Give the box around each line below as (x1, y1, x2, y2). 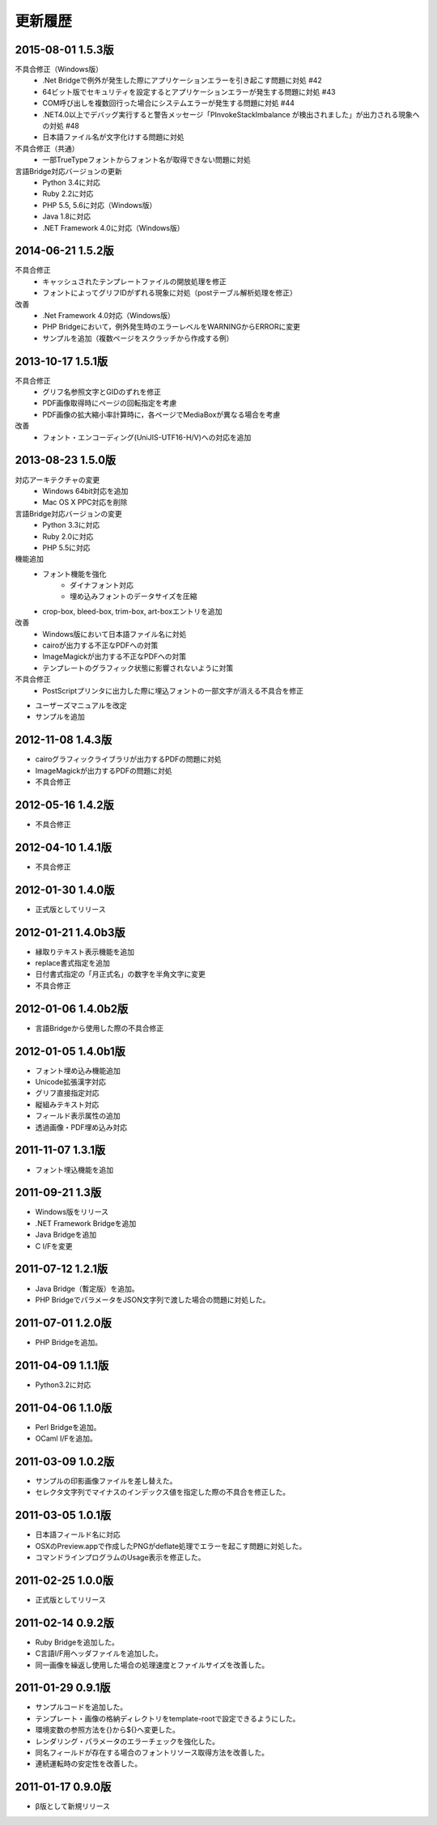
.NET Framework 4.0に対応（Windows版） (42, 223, 185, 232)
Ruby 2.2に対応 (42, 189, 94, 198)
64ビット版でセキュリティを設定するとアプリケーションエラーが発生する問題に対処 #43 (42, 87, 336, 96)
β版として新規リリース (35, 1802, 111, 1811)
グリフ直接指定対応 (35, 1089, 100, 1098)
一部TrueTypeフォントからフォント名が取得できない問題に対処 (42, 155, 251, 165)
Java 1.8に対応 (42, 211, 91, 222)
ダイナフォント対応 (70, 580, 134, 590)
